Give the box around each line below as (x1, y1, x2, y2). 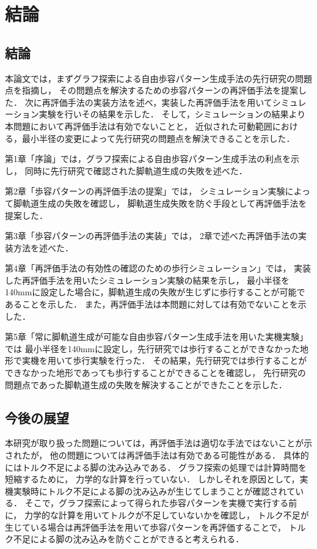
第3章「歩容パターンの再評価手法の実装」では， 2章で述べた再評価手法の (5, 229, 298, 242)
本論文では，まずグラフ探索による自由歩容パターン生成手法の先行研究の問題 (5, 72, 312, 84)
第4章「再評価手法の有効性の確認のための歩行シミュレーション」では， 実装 (5, 262, 312, 274)
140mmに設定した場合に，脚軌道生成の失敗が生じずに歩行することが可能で (5, 286, 305, 298)
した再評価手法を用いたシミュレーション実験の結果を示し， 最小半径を (5, 273, 290, 286)
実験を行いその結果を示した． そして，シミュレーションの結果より (38, 108, 306, 120)
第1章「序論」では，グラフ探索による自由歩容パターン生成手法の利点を (5, 152, 291, 165)
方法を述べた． (13, 241, 73, 254)
